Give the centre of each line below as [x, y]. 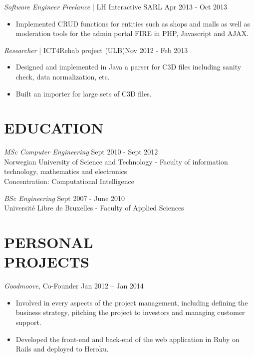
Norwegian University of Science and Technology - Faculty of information [116, 161]
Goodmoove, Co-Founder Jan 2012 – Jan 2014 [74, 286]
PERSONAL [49, 242]
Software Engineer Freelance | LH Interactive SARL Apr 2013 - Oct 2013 [116, 6]
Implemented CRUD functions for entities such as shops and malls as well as [133, 23]
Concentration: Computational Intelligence [69, 181]
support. [28, 322]
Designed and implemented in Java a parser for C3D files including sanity [128, 67]
